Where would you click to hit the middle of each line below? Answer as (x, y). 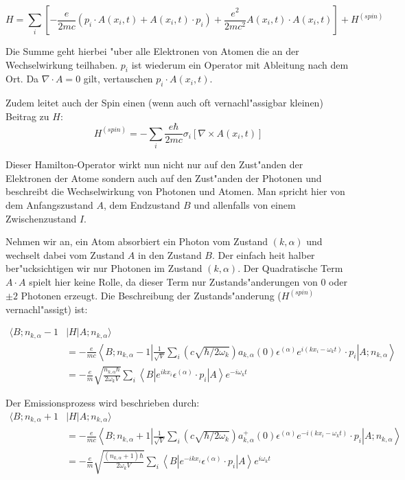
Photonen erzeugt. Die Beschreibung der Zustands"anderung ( (151, 295)
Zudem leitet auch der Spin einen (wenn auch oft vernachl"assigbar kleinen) (164, 103)
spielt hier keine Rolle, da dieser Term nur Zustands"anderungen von (173, 281)
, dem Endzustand (142, 204)
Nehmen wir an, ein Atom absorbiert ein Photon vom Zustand (137, 241)
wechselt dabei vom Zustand (65, 254)
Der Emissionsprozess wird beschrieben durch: (103, 403)
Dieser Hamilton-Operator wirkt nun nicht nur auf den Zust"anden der (154, 164)
